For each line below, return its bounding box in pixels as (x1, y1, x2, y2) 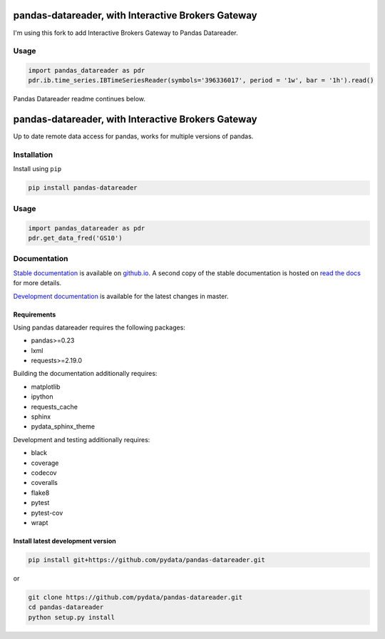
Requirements (13, 310, 56, 319)
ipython (31, 392, 53, 401)
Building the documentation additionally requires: (13, 369, 158, 378)
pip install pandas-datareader (28, 184, 138, 192)
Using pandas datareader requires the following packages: (13, 323, 185, 332)
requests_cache (31, 402, 78, 411)
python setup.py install (28, 613, 115, 621)
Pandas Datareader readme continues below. (13, 95, 145, 103)
